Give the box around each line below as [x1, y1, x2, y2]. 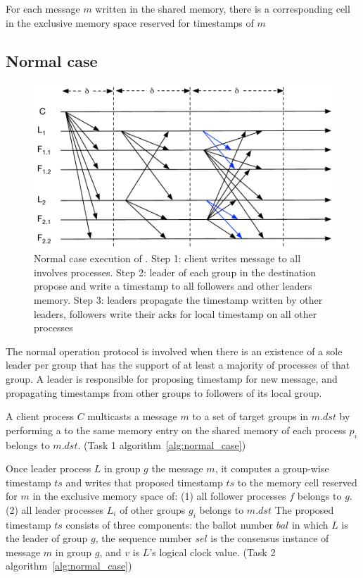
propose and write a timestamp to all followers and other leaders [34, 278, 312, 293]
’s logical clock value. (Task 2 [149, 544, 276, 559]
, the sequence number [95, 531, 192, 546]
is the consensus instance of [210, 531, 329, 546]
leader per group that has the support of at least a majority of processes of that [6, 357, 350, 372]
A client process [6, 409, 75, 424]
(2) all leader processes [6, 502, 104, 517]
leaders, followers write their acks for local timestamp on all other [34, 306, 317, 321]
